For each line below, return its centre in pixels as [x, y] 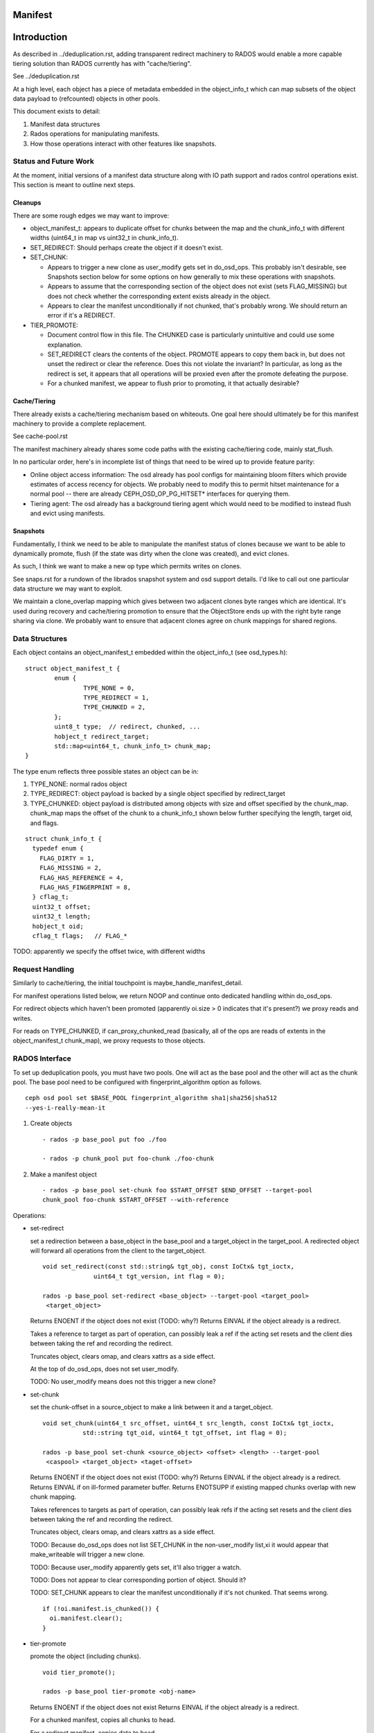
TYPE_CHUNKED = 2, [115, 707]
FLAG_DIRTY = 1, [67, 858]
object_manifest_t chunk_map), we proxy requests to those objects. [109, 1040]
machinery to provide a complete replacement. [80, 424]
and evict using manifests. [68, 514]
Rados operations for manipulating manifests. [95, 134]
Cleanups [27, 203]
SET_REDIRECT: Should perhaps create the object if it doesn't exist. [126, 247]
